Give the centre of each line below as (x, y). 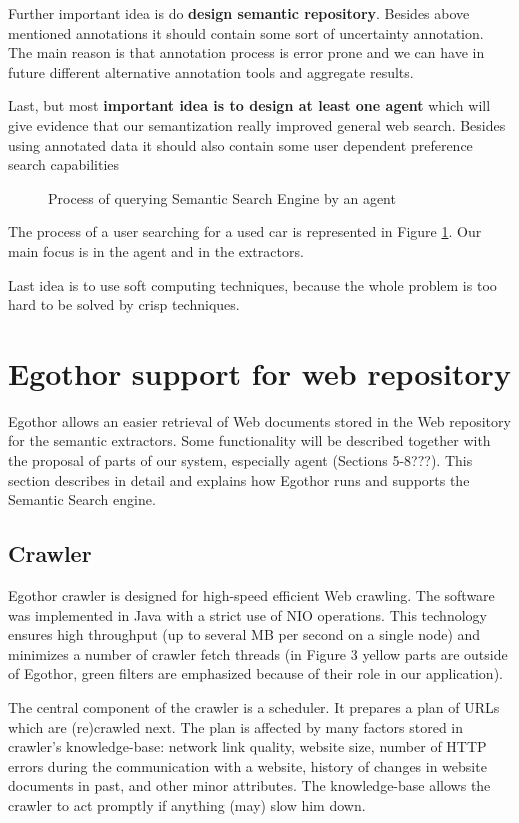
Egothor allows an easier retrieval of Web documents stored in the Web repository (259, 420)
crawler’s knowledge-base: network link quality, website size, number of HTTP (247, 746)
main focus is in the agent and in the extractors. (156, 250)
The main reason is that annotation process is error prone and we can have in (246, 52)
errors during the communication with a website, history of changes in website (247, 765)
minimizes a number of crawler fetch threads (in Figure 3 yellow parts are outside (258, 653)
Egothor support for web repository (259, 372)
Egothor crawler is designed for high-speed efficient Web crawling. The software (251, 595)
